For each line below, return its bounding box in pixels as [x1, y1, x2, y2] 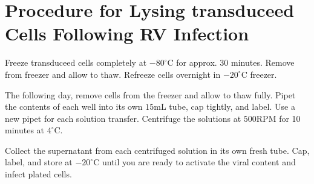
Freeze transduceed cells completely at [5, 56, 147, 69]
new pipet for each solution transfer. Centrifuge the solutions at [5, 112, 241, 124]
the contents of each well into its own [5, 100, 143, 113]
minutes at [5, 124, 45, 136]
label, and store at [5, 156, 73, 168]
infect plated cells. [5, 168, 72, 180]
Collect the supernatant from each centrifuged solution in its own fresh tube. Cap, [5, 144, 310, 156]
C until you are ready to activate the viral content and [93, 156, 296, 168]
